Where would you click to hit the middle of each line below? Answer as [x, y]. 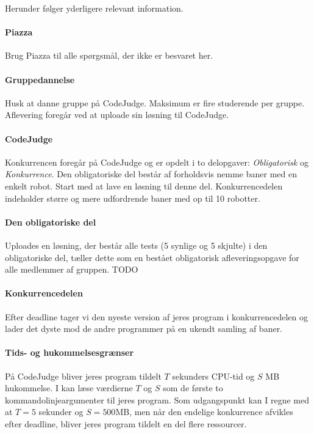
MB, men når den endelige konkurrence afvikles [204, 412]
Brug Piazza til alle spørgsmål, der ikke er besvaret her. [109, 55]
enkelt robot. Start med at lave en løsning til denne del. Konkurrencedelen [144, 186]
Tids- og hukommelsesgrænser [70, 352]
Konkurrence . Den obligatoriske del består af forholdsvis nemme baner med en [151, 174]
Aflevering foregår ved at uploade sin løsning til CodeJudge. [117, 115]
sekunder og [61, 412]
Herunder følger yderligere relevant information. [94, 8]
